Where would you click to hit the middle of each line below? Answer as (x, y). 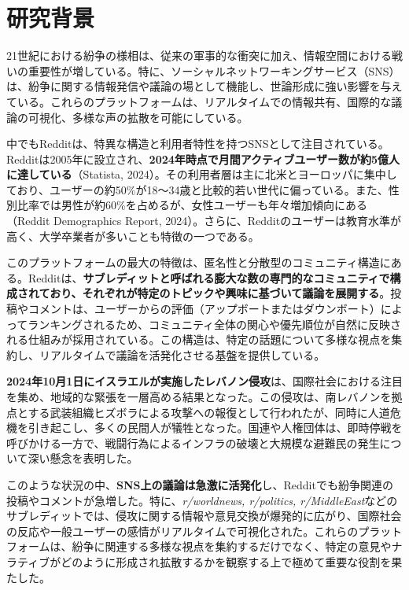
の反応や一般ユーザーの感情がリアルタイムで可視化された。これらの (182, 531)
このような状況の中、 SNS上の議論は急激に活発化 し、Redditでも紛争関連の (200, 484)
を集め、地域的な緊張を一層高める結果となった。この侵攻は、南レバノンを (199, 396)
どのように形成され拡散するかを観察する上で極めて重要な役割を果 (232, 561)
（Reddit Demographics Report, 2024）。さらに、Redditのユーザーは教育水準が (204, 221)
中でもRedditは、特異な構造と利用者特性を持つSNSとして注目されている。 (198, 144)
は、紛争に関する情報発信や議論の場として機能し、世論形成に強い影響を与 (199, 86)
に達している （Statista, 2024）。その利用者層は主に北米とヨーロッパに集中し (202, 174)
